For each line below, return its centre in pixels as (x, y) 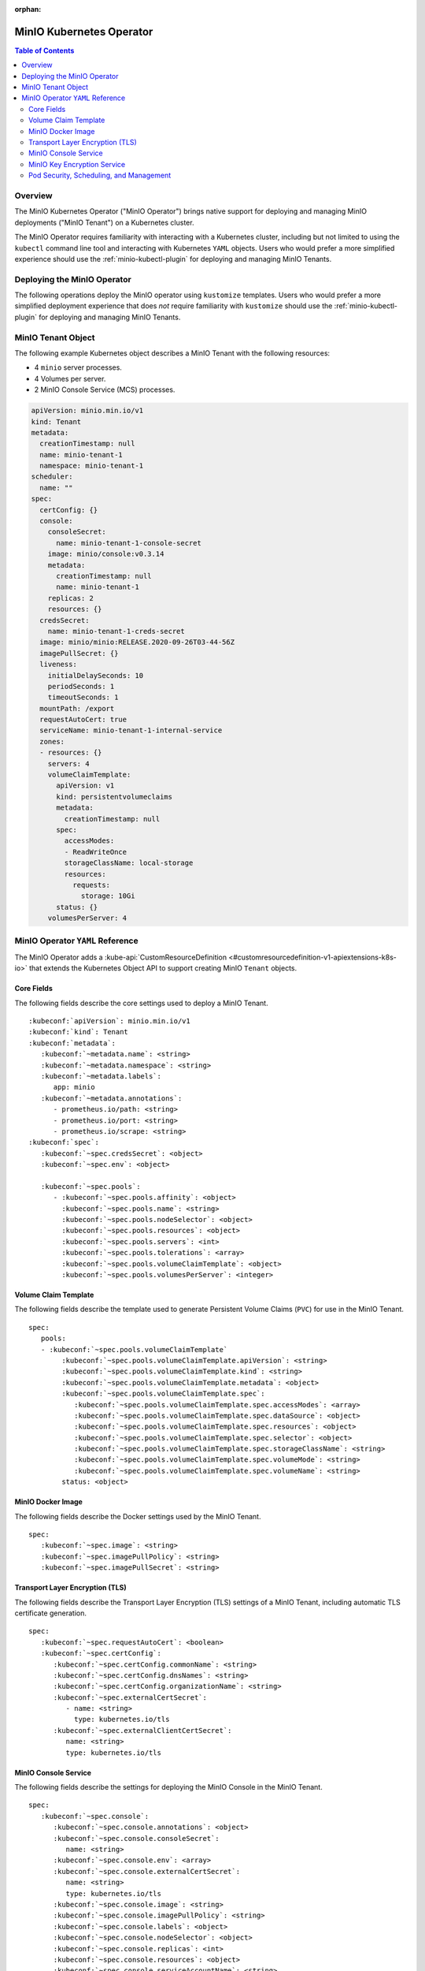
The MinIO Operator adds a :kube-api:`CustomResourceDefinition (121, 957)
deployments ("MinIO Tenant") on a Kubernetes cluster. (104, 222)
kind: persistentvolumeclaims (115, 797)
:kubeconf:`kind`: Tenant (79, 1032)
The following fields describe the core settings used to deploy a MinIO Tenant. (141, 1003)
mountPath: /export (77, 708)
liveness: (59, 665)
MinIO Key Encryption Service (77, 164)
